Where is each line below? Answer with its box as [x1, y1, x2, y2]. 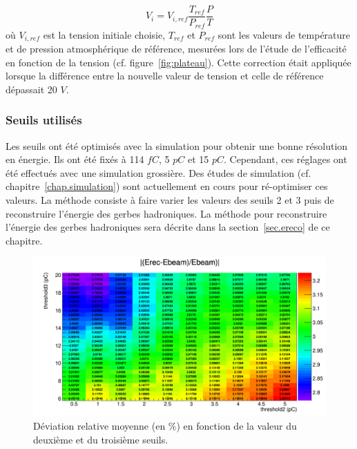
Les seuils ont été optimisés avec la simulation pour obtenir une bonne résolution [6, 138, 348, 153]
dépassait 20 [6, 82, 57, 96]
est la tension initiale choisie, [43, 27, 166, 41]
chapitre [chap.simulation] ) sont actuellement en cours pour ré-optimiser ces [6, 179, 328, 193]
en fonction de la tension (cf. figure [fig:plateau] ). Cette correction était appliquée [6, 55, 351, 69]
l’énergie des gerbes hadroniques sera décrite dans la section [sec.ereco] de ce [6, 220, 330, 234]
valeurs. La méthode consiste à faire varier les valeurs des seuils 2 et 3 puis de [6, 192, 334, 207]
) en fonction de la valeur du [176, 419, 297, 433]
